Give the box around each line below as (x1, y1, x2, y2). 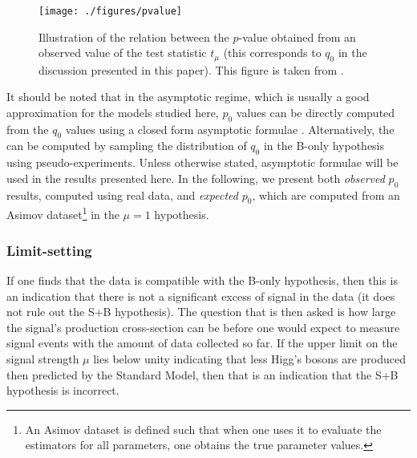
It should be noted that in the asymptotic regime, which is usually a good (6, 88, 370, 105)
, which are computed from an (252, 186, 400, 203)
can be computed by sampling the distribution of (6, 137, 247, 154)
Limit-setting (6, 240, 92, 260)
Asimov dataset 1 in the (6, 204, 119, 223)
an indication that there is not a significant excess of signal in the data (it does (6, 287, 395, 304)
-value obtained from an (238, 28, 356, 45)
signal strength (6, 350, 79, 367)
